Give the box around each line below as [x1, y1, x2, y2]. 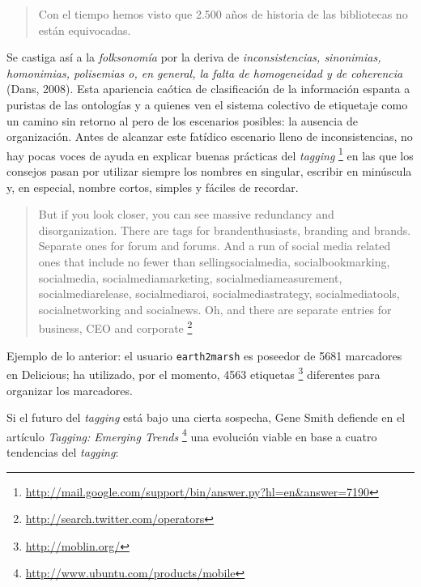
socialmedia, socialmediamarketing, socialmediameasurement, [38, 269, 342, 286]
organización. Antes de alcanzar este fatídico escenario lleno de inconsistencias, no [6, 128, 413, 145]
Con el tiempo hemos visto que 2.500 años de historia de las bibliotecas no [38, 6, 408, 22]
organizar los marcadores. [6, 381, 133, 398]
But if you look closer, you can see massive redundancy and [38, 206, 334, 223]
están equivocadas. [38, 21, 131, 38]
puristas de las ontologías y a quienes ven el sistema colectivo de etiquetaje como [6, 96, 408, 113]
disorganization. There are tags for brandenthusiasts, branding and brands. [38, 221, 411, 238]
